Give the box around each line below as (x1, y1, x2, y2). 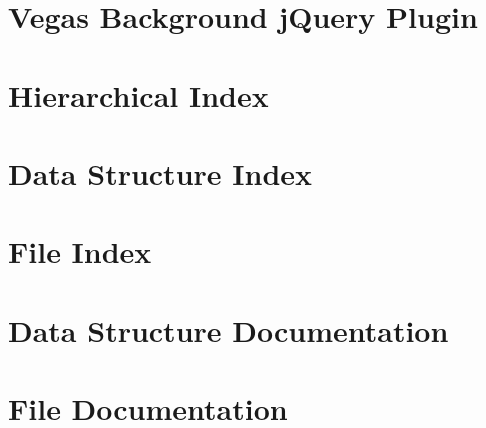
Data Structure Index (8, 152, 313, 193)
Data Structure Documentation (8, 309, 449, 350)
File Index (8, 231, 152, 272)
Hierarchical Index (8, 74, 269, 115)
